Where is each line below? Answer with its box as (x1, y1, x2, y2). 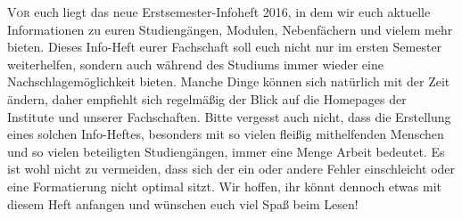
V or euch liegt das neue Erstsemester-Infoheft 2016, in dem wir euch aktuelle (7, 3, 431, 20)
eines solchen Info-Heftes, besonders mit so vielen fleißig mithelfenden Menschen (7, 125, 444, 143)
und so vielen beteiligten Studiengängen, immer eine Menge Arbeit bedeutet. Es (7, 142, 445, 160)
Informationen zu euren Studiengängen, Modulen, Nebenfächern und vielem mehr (7, 20, 453, 38)
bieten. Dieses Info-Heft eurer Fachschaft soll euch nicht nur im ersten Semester (7, 37, 442, 56)
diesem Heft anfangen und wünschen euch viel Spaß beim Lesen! (7, 194, 359, 213)
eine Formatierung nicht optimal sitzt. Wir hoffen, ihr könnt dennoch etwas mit (7, 176, 442, 195)
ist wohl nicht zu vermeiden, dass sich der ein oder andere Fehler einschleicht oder (7, 159, 456, 178)
